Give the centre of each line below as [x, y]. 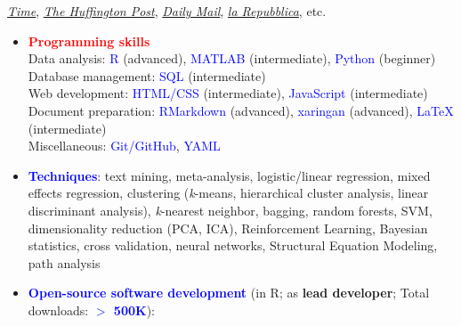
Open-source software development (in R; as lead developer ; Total [229, 293]
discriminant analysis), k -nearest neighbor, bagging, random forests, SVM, [230, 210]
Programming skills [89, 41]
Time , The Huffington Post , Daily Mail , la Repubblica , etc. [167, 11]
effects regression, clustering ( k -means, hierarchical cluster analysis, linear [228, 193]
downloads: [58, 310]
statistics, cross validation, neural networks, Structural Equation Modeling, [233, 245]
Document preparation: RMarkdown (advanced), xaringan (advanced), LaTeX [241, 110]
